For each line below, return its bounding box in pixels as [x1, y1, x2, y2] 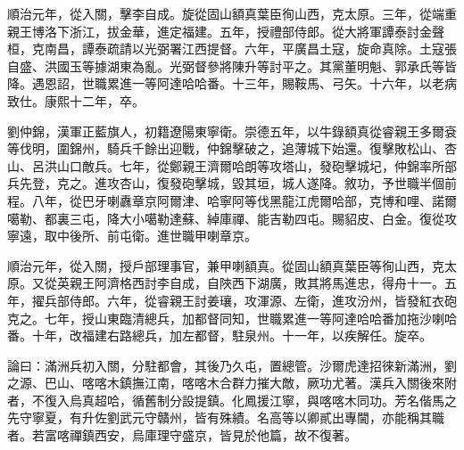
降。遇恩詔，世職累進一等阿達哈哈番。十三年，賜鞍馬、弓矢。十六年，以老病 [7, 74, 457, 93]
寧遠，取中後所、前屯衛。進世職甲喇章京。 [7, 226, 257, 245]
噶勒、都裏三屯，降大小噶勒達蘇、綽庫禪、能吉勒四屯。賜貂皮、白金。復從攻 [7, 209, 457, 227]
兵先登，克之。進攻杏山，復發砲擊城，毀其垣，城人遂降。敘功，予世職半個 [7, 174, 444, 192]
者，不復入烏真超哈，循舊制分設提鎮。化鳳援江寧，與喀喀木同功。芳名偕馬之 [7, 390, 457, 409]
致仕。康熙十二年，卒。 [7, 91, 145, 110]
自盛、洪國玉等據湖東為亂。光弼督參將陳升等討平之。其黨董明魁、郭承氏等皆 [7, 56, 457, 75]
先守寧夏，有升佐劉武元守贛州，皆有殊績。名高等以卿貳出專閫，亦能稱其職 [7, 408, 444, 427]
